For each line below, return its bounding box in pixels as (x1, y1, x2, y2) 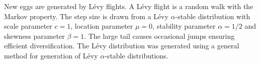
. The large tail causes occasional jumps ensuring (84, 30, 235, 41)
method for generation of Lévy (4, 50, 98, 60)
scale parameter (4, 21, 52, 31)
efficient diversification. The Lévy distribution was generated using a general (4, 40, 239, 51)
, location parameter (70, 21, 133, 31)
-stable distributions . (105, 50, 168, 60)
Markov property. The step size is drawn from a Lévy (4, 11, 168, 21)
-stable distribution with (175, 11, 250, 21)
